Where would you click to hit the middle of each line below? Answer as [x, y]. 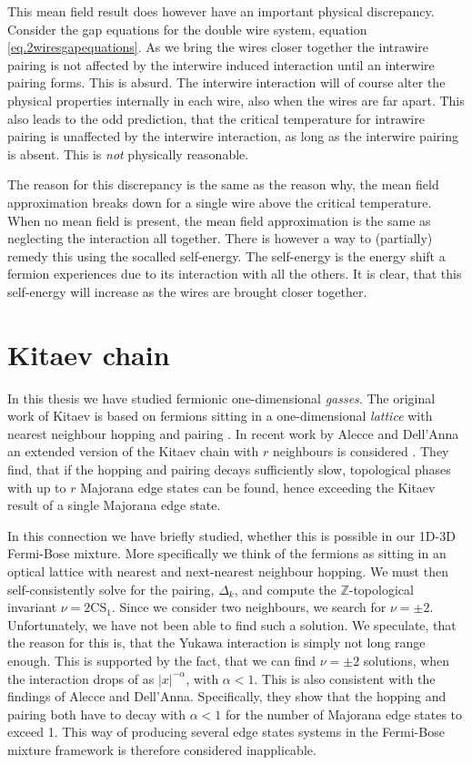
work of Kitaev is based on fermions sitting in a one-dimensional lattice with [220, 416]
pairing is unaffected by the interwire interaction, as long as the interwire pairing [233, 136]
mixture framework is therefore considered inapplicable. [162, 749]
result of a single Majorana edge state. [114, 505]
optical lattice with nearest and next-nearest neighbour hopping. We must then [228, 571]
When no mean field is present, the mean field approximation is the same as [219, 220]
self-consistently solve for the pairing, [111, 589]
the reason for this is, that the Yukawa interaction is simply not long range [216, 643]
